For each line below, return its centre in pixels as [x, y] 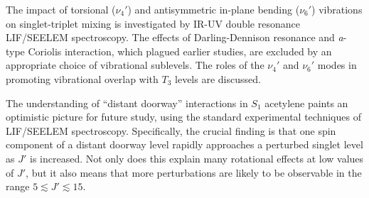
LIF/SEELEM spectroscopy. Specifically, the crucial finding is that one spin [171, 130]
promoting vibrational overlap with [82, 78]
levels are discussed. [218, 78]
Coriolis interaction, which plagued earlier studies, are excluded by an [180, 51]
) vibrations [337, 9]
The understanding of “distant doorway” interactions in [127, 103]
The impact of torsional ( [61, 9]
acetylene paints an [306, 103]
